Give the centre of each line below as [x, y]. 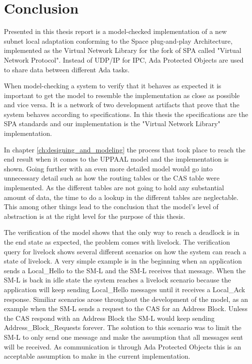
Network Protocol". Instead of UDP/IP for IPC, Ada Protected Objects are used [124, 59]
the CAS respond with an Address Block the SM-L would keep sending [109, 318]
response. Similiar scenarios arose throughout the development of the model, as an [126, 299]
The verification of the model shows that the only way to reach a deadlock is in [122, 232]
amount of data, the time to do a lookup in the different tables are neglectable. [121, 197]
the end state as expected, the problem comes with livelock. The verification [117, 242]
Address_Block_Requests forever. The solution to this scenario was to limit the [123, 327]
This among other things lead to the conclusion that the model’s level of [111, 207]
